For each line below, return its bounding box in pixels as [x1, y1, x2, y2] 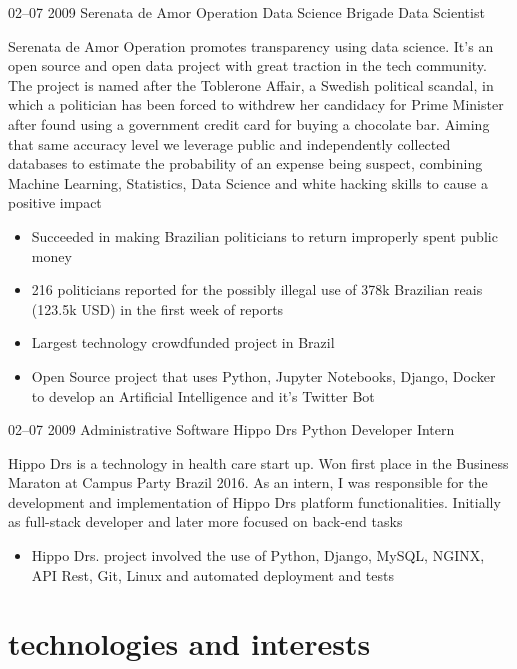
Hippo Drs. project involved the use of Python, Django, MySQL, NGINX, [31, 545, 485, 566]
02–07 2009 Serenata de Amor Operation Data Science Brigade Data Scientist [8, 2, 485, 22]
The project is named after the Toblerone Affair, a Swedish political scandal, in [8, 74, 494, 95]
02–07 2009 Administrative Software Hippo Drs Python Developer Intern [8, 419, 455, 440]
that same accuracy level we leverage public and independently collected [8, 133, 451, 154]
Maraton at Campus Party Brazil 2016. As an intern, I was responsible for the [8, 472, 488, 493]
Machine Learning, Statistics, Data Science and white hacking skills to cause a [8, 172, 488, 193]
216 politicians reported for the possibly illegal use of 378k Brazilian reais [31, 279, 483, 300]
